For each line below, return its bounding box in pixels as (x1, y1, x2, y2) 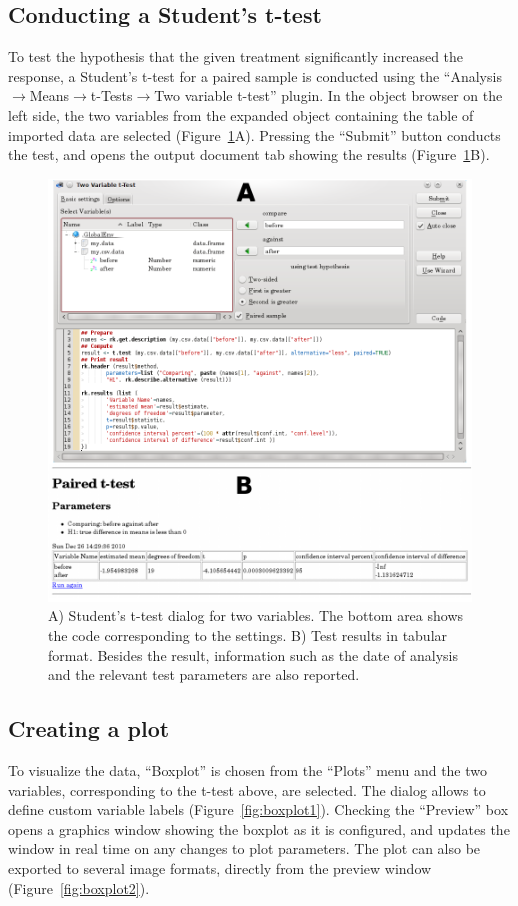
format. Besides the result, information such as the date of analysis (48, 644, 458, 665)
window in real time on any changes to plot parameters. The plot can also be (8, 838, 481, 859)
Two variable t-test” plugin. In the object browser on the (154, 85, 503, 106)
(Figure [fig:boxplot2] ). (8, 877, 150, 898)
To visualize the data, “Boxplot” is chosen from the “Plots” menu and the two (8, 760, 488, 781)
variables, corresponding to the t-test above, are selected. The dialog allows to (8, 779, 486, 800)
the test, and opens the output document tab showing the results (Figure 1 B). (8, 144, 490, 165)
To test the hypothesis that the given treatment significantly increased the (8, 46, 464, 67)
